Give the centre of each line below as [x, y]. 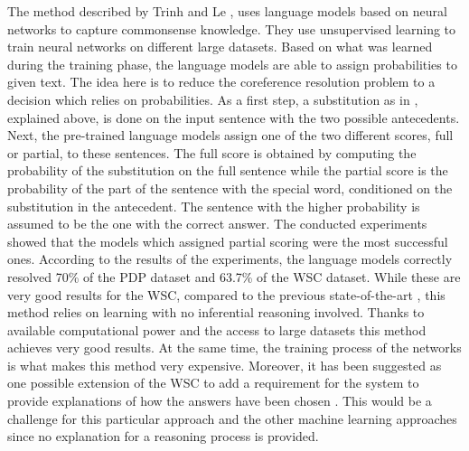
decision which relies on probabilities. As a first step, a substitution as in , [213, 99]
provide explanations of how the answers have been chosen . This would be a [220, 401]
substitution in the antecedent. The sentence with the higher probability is [214, 206]
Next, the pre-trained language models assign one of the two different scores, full [230, 135]
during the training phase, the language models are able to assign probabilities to [232, 64]
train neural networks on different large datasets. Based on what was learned [220, 47]
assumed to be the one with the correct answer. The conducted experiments [217, 224]
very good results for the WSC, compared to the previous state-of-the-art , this [226, 294]
